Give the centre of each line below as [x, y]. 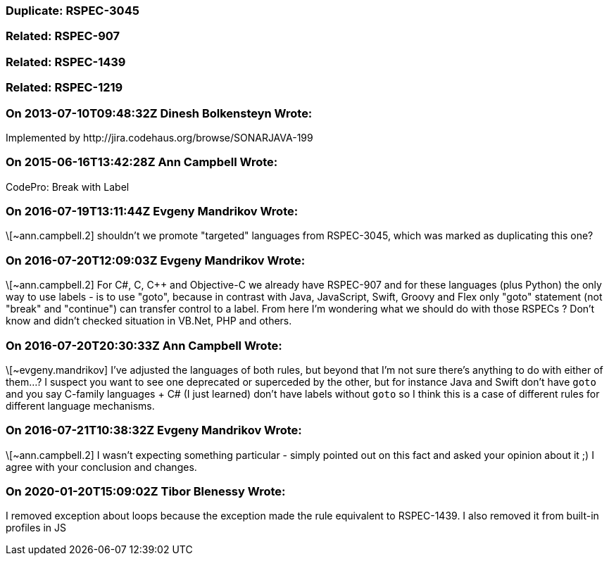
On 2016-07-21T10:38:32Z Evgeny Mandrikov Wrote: [154, 430]
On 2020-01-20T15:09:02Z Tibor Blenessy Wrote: [146, 491]
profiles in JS [36, 528]
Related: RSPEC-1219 [64, 88]
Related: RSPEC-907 [63, 36]
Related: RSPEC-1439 [66, 62]
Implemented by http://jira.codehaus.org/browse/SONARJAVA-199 [159, 137]
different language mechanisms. [80, 405]
